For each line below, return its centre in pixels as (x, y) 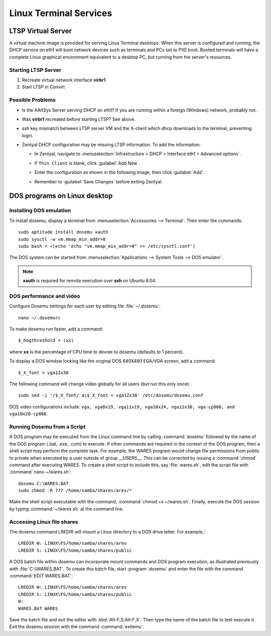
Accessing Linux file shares (44, 521)
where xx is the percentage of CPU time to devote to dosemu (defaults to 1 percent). (97, 352)
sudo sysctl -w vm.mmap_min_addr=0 (62, 239)
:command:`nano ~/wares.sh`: (40, 472)
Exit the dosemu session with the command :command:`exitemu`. (77, 627)
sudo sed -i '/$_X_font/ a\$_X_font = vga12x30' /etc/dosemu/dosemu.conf (111, 395)
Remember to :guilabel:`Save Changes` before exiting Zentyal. (99, 181)
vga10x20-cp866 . (29, 414)
